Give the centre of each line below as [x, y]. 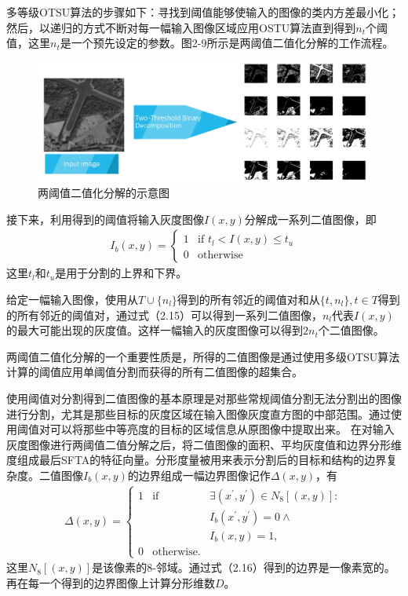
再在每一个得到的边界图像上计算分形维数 [111, 582]
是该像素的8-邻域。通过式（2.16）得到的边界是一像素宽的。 [244, 567]
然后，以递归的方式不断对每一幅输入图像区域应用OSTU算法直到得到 [181, 27]
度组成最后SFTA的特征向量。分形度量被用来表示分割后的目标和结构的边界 [197, 460]
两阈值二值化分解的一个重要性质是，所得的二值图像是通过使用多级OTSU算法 [203, 356]
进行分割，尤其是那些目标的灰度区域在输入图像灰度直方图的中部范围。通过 [199, 413]
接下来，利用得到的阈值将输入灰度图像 [105, 219]
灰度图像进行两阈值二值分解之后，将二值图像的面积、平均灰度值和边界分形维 [204, 444]
